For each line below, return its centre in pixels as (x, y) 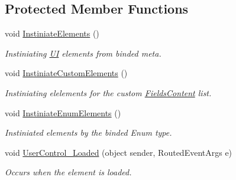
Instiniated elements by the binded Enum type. (88, 132)
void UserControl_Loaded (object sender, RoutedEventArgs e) (119, 152)
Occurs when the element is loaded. (68, 172)
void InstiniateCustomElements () (66, 73)
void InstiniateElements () (52, 33)
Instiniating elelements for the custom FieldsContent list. (108, 92)
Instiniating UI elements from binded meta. (83, 53)
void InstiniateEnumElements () (63, 112)
